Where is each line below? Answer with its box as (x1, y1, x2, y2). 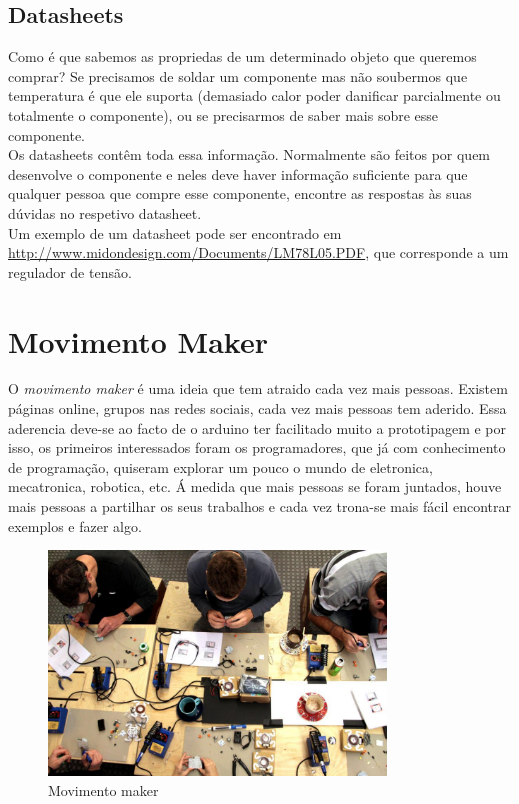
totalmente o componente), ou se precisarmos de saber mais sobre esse (8, 104, 439, 125)
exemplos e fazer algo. (8, 515, 142, 536)
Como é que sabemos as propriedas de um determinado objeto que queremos (8, 46, 477, 67)
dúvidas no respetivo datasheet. (8, 202, 202, 223)
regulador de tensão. (8, 261, 132, 282)
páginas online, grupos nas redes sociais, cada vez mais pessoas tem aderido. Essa (8, 398, 507, 419)
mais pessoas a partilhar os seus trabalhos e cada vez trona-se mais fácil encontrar (8, 496, 511, 517)
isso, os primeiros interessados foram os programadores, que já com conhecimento (8, 437, 506, 458)
